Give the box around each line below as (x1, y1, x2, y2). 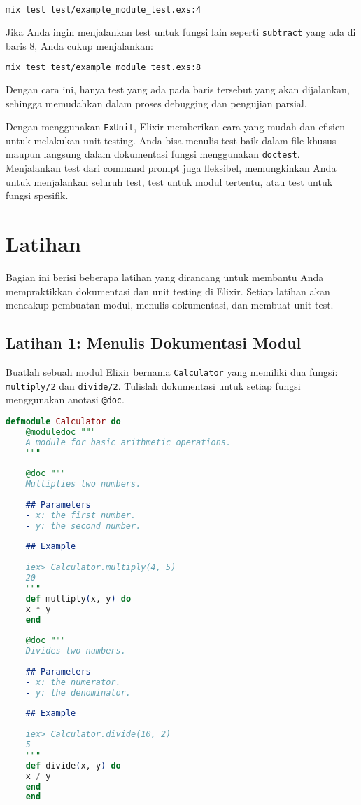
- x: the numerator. (25, 677, 121, 687)
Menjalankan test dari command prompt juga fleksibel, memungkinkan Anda (6, 161, 337, 175)
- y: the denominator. (25, 687, 131, 698)
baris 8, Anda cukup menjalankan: (6, 38, 153, 53)
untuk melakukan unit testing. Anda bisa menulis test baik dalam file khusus (6, 133, 337, 147)
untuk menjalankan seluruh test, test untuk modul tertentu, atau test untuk (6, 174, 333, 189)
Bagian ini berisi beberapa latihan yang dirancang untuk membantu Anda (6, 270, 324, 284)
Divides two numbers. (25, 646, 126, 656)
